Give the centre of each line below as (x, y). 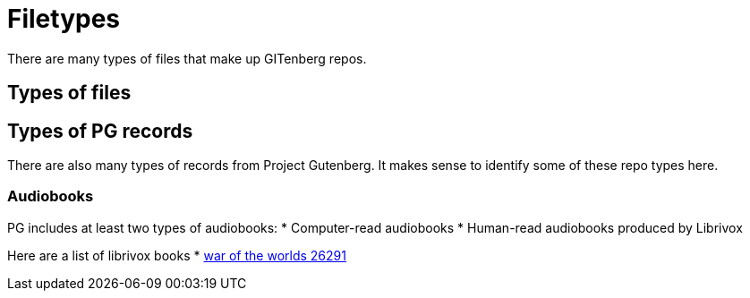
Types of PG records (100, 131)
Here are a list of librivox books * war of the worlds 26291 (177, 255)
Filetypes (64, 19)
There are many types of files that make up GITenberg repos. (187, 58)
